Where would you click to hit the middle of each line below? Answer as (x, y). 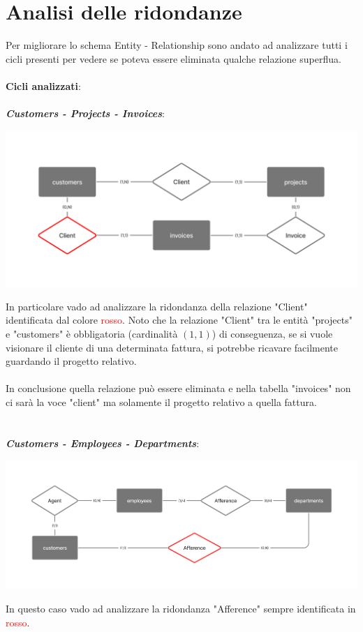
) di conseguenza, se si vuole (272, 333)
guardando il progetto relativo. (71, 361)
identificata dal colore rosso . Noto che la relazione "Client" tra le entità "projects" (179, 320)
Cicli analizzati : (43, 85)
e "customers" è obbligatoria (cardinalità (92, 333)
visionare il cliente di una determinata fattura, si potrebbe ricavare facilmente (172, 347)
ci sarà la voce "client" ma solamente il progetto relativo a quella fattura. (161, 401)
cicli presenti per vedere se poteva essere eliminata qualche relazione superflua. (173, 58)
